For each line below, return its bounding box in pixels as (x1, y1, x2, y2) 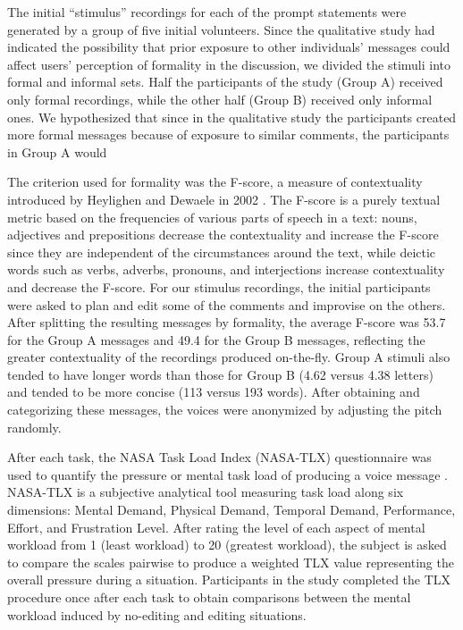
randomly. (7, 417, 62, 436)
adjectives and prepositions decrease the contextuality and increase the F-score (7, 225, 439, 244)
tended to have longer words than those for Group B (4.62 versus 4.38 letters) (7, 365, 434, 383)
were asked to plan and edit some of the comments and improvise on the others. (7, 295, 446, 314)
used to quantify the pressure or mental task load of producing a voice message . (7, 465, 448, 483)
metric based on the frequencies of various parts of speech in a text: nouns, (7, 207, 417, 226)
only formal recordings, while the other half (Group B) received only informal (7, 89, 433, 108)
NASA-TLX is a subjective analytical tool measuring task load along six (7, 483, 404, 501)
